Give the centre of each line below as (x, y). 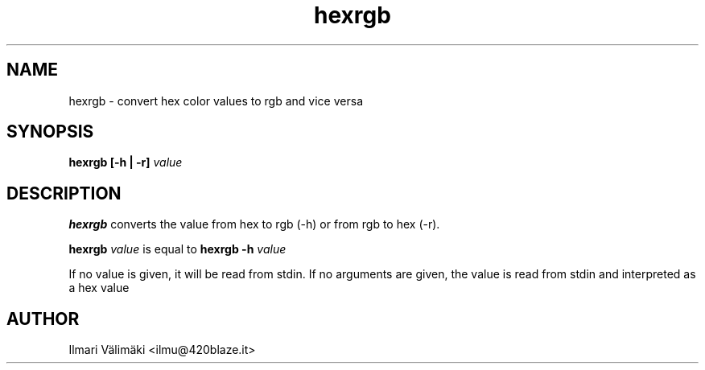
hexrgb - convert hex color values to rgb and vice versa (216, 101)
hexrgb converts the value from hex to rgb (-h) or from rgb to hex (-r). (254, 224)
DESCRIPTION (64, 193)
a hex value (99, 288)
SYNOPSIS (50, 132)
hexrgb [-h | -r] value (126, 162)
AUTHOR (43, 319)
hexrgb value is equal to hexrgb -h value (177, 249)
